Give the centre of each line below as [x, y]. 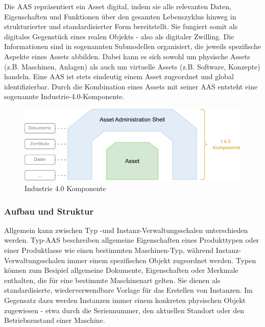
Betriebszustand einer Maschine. [55, 320]
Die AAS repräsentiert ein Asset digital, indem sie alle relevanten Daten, [118, 6]
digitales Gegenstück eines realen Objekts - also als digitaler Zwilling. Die [119, 36]
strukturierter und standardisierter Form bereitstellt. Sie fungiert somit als [121, 26]
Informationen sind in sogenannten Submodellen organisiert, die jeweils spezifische [133, 46]
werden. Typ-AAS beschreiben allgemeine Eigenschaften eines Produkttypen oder [132, 240]
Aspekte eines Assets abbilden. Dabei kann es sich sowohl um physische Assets [127, 56]
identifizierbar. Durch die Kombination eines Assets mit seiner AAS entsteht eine [131, 86]
